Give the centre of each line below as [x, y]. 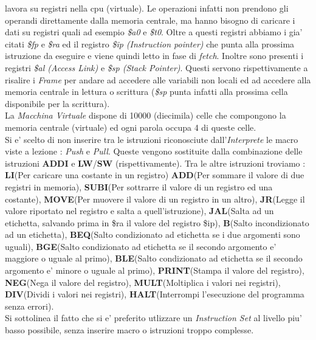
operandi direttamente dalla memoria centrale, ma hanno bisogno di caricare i [150, 20]
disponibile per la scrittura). [57, 103]
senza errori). [29, 306]
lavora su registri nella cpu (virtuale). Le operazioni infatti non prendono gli [147, 8]
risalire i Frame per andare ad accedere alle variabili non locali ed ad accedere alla [158, 79]
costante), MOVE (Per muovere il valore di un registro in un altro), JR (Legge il [155, 199]
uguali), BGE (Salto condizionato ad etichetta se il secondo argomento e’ [141, 246]
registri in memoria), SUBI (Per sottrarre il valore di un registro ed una [139, 186]
